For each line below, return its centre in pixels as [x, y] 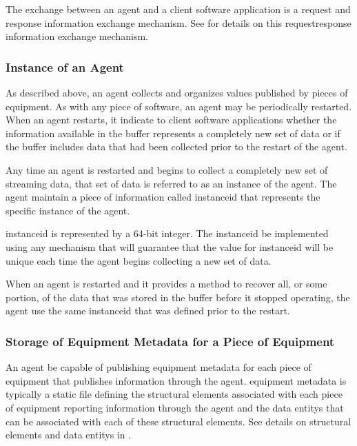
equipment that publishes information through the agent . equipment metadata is [176, 380]
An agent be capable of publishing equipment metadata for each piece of [159, 367]
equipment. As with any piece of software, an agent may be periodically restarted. [179, 106]
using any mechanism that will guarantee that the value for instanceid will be [170, 246]
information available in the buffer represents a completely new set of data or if [173, 133]
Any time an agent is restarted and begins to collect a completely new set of [167, 169]
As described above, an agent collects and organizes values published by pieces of [177, 92]
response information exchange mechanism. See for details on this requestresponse [178, 22]
